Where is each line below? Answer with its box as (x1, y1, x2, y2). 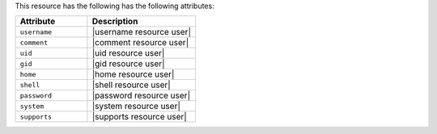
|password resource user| (91, 90, 190, 101)
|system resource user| (91, 101, 181, 112)
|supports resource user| (91, 111, 188, 123)
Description (91, 16, 138, 27)
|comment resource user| (91, 37, 189, 48)
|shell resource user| (91, 79, 172, 90)
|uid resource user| (91, 48, 165, 59)
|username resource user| (91, 27, 192, 38)
